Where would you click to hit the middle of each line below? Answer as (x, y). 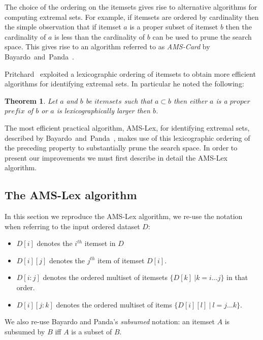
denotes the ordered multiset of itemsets (105, 277)
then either (191, 100)
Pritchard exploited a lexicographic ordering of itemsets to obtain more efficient (130, 73)
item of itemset (121, 260)
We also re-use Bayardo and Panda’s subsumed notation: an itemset (110, 321)
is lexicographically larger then (103, 111)
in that (237, 277)
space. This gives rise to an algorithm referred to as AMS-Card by (107, 47)
